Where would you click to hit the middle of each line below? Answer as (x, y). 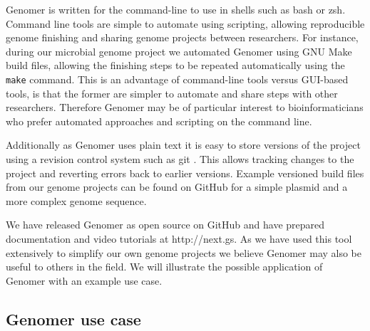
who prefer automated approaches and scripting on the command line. (159, 121)
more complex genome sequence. (76, 200)
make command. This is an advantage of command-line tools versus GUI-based (177, 79)
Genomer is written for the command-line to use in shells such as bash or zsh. (176, 9)
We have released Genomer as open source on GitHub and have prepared (165, 225)
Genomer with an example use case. (84, 280)
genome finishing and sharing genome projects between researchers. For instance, (182, 37)
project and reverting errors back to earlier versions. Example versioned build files (185, 173)
